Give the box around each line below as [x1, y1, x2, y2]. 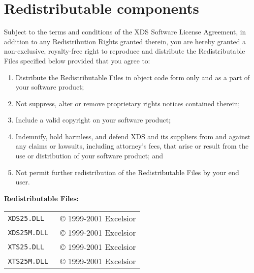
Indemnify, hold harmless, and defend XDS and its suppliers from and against [15, 131, 251, 141]
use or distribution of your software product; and [15, 151, 163, 161]
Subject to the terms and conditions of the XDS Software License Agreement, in [4, 27, 246, 37]
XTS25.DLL [8, 243, 44, 251]
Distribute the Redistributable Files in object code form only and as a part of [15, 72, 250, 82]
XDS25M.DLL [8, 228, 48, 237]
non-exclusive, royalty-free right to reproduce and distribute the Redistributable [4, 46, 245, 56]
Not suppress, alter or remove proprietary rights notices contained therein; [15, 98, 240, 108]
